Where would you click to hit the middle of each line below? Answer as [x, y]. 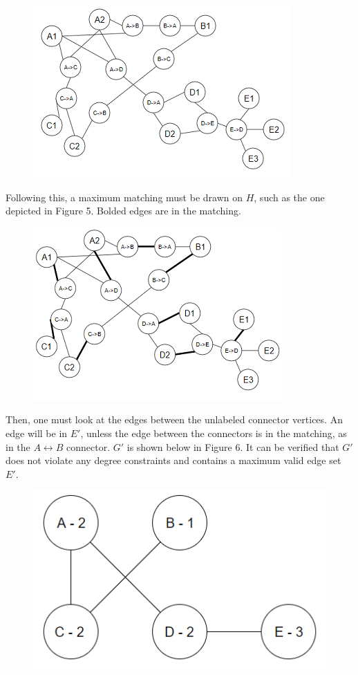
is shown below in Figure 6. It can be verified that [233, 446]
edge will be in [37, 433]
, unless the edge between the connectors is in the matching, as [214, 433]
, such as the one [289, 197]
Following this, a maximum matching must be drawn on [124, 197]
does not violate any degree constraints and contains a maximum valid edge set [173, 460]
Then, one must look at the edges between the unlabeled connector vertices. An [174, 419]
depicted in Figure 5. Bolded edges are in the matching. [123, 211]
